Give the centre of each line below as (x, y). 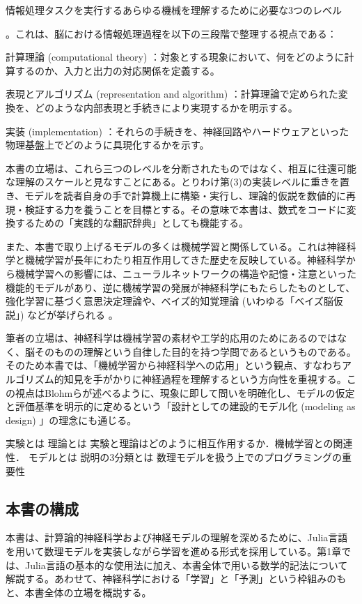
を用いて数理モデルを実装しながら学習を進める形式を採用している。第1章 (174, 551)
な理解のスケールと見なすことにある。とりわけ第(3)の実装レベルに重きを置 (178, 182)
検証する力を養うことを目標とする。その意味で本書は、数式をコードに (186, 209)
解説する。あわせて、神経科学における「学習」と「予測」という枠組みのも (176, 579)
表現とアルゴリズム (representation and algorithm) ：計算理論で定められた (172, 94)
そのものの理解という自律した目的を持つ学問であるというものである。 (195, 351)
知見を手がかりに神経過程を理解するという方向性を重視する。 (205, 379)
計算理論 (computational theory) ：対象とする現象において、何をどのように (175, 57)
